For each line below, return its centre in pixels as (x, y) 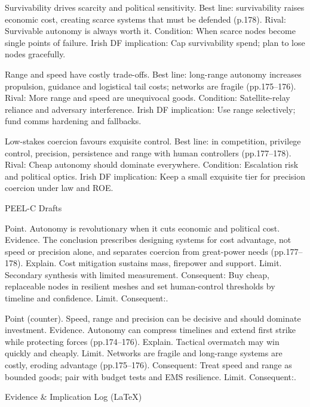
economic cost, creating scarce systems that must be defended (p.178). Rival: (145, 19)
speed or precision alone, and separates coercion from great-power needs (136, 251)
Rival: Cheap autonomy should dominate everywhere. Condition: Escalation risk (152, 164)
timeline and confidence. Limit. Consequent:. (87, 298)
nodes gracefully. (35, 54)
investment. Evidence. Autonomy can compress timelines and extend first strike (150, 330)
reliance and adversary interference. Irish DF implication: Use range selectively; (150, 109)
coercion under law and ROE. (59, 188)
